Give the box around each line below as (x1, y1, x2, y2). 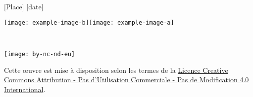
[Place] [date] (4, 1, 44, 11)
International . (4, 84, 46, 94)
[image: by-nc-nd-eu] (4, 50, 75, 58)
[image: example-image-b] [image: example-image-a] (4, 19, 174, 26)
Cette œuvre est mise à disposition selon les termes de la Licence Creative (4, 65, 228, 75)
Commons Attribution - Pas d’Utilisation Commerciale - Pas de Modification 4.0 (4, 74, 249, 85)
